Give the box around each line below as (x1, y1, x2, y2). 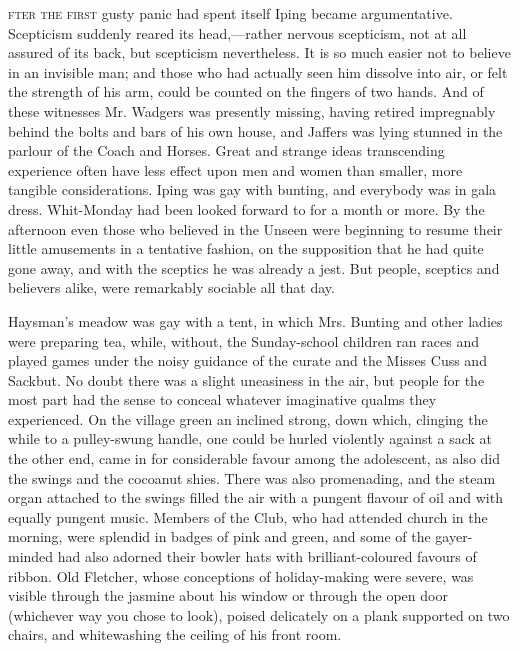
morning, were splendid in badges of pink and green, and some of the (8, 526, 431, 547)
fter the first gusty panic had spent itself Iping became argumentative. (8, 3, 453, 23)
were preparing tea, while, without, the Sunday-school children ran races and (8, 330, 479, 351)
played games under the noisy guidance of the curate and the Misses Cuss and (8, 350, 487, 371)
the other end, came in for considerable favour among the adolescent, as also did (8, 448, 500, 469)
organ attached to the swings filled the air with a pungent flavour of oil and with (8, 487, 503, 508)
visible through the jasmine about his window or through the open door (8, 585, 448, 606)
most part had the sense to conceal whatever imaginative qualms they (8, 389, 437, 410)
